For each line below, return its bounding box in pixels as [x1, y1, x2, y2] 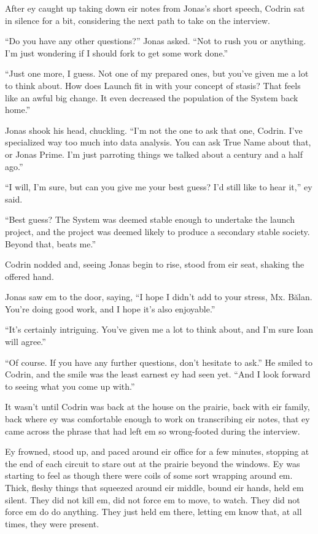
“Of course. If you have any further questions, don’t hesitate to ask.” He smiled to [5, 355, 313, 368]
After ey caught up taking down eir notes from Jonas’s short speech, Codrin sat [5, 2, 305, 14]
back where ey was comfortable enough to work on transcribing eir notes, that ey [5, 412, 310, 425]
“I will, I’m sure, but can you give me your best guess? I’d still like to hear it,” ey [5, 180, 312, 193]
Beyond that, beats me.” [5, 237, 96, 250]
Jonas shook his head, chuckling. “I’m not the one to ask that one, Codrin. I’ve [5, 123, 303, 136]
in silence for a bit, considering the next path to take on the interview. [5, 14, 270, 26]
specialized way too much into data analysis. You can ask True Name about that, [5, 136, 311, 149]
